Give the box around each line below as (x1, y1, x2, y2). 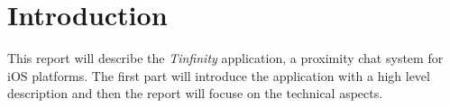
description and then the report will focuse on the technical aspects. (7, 84, 383, 103)
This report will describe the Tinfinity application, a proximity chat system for (7, 49, 444, 67)
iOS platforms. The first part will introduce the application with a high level (7, 66, 430, 85)
